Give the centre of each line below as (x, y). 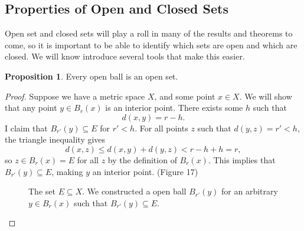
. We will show (266, 96)
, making (67, 171)
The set (42, 191)
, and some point (185, 96)
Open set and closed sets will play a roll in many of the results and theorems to (149, 33)
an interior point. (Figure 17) (145, 171)
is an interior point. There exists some (174, 108)
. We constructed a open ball (134, 191)
